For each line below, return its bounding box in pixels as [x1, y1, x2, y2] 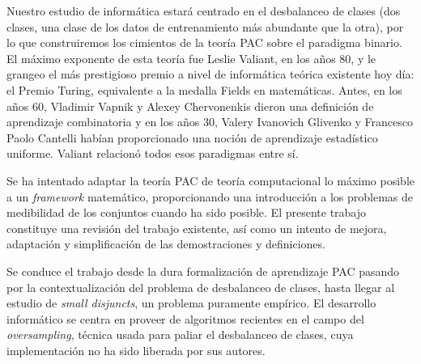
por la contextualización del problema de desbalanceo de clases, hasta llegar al [6, 278, 395, 295]
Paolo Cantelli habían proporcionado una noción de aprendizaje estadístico [6, 129, 378, 146]
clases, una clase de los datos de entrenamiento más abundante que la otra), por [6, 18, 404, 35]
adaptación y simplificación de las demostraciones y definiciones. [6, 235, 325, 252]
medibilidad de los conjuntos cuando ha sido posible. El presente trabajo [6, 204, 367, 221]
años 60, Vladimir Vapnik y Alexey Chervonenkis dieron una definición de [6, 97, 374, 114]
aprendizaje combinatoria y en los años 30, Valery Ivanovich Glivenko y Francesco [6, 113, 413, 130]
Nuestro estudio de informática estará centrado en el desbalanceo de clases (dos [6, 2, 401, 19]
